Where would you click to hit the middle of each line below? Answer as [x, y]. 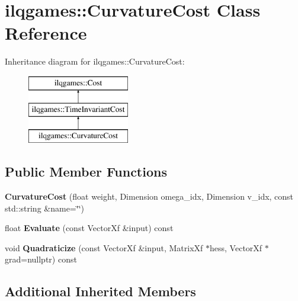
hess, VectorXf [236, 247]
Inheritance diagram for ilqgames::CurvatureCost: [95, 61]
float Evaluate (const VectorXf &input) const [89, 228]
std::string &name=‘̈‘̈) [44, 208]
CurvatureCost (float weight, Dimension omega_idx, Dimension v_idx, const [149, 196]
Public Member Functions [86, 172]
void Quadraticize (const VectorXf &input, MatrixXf [104, 247]
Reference [46, 33]
